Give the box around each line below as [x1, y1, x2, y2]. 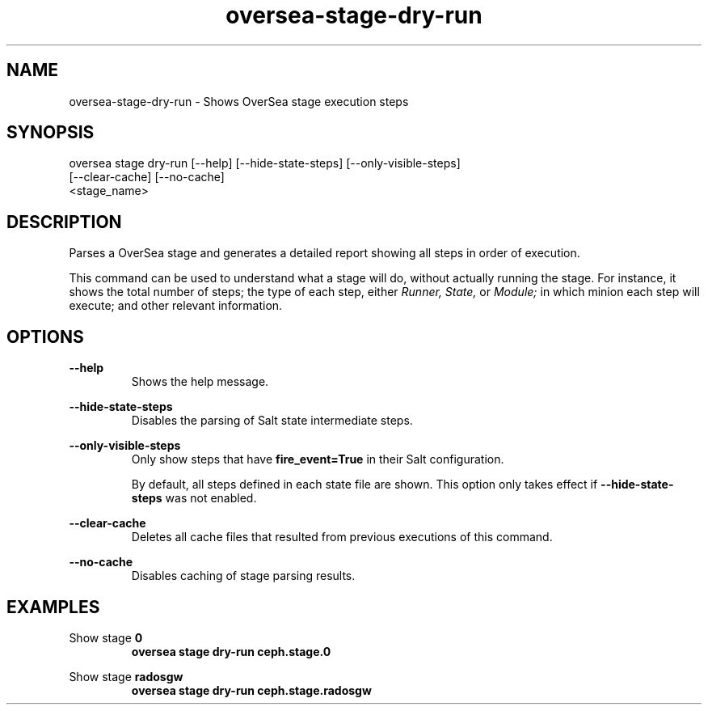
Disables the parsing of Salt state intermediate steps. [131, 413, 413, 428]
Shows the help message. [131, 375, 269, 389]
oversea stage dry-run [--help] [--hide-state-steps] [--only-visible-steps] [69, 156, 461, 171]
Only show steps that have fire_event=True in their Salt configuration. [131, 452, 504, 467]
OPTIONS [6, 326, 84, 347]
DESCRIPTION [6, 211, 122, 232]
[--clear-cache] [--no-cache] [69, 170, 225, 184]
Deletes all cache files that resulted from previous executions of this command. [131, 530, 553, 544]
